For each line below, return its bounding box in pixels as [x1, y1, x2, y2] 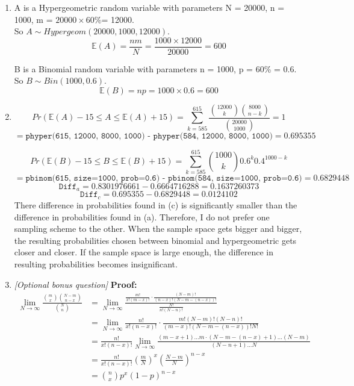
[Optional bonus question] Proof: [14, 278, 137, 290]
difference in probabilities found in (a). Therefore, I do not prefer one [14, 210, 270, 223]
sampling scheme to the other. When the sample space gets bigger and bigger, [14, 222, 302, 235]
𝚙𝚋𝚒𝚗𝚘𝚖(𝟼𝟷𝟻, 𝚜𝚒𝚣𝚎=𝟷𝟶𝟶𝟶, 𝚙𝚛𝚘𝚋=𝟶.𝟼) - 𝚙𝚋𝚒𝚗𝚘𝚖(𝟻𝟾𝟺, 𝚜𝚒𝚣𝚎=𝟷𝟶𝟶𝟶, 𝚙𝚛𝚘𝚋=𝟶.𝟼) [25, 174, 302, 183]
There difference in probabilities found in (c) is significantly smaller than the [14, 198, 297, 211]
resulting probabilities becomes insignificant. [14, 257, 178, 270]
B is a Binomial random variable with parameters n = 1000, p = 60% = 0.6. [14, 62, 297, 75]
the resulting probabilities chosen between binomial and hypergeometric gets [14, 234, 297, 246]
